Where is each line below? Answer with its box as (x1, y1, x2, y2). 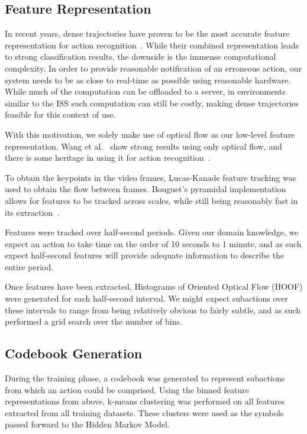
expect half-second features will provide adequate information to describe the (5, 249, 285, 261)
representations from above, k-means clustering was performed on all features (5, 395, 285, 407)
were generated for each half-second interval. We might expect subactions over (5, 292, 288, 305)
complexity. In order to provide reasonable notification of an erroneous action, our (5, 61, 302, 74)
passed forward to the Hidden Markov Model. (5, 418, 170, 430)
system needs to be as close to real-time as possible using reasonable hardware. (5, 73, 291, 86)
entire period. (5, 260, 54, 273)
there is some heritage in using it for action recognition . (5, 151, 211, 164)
